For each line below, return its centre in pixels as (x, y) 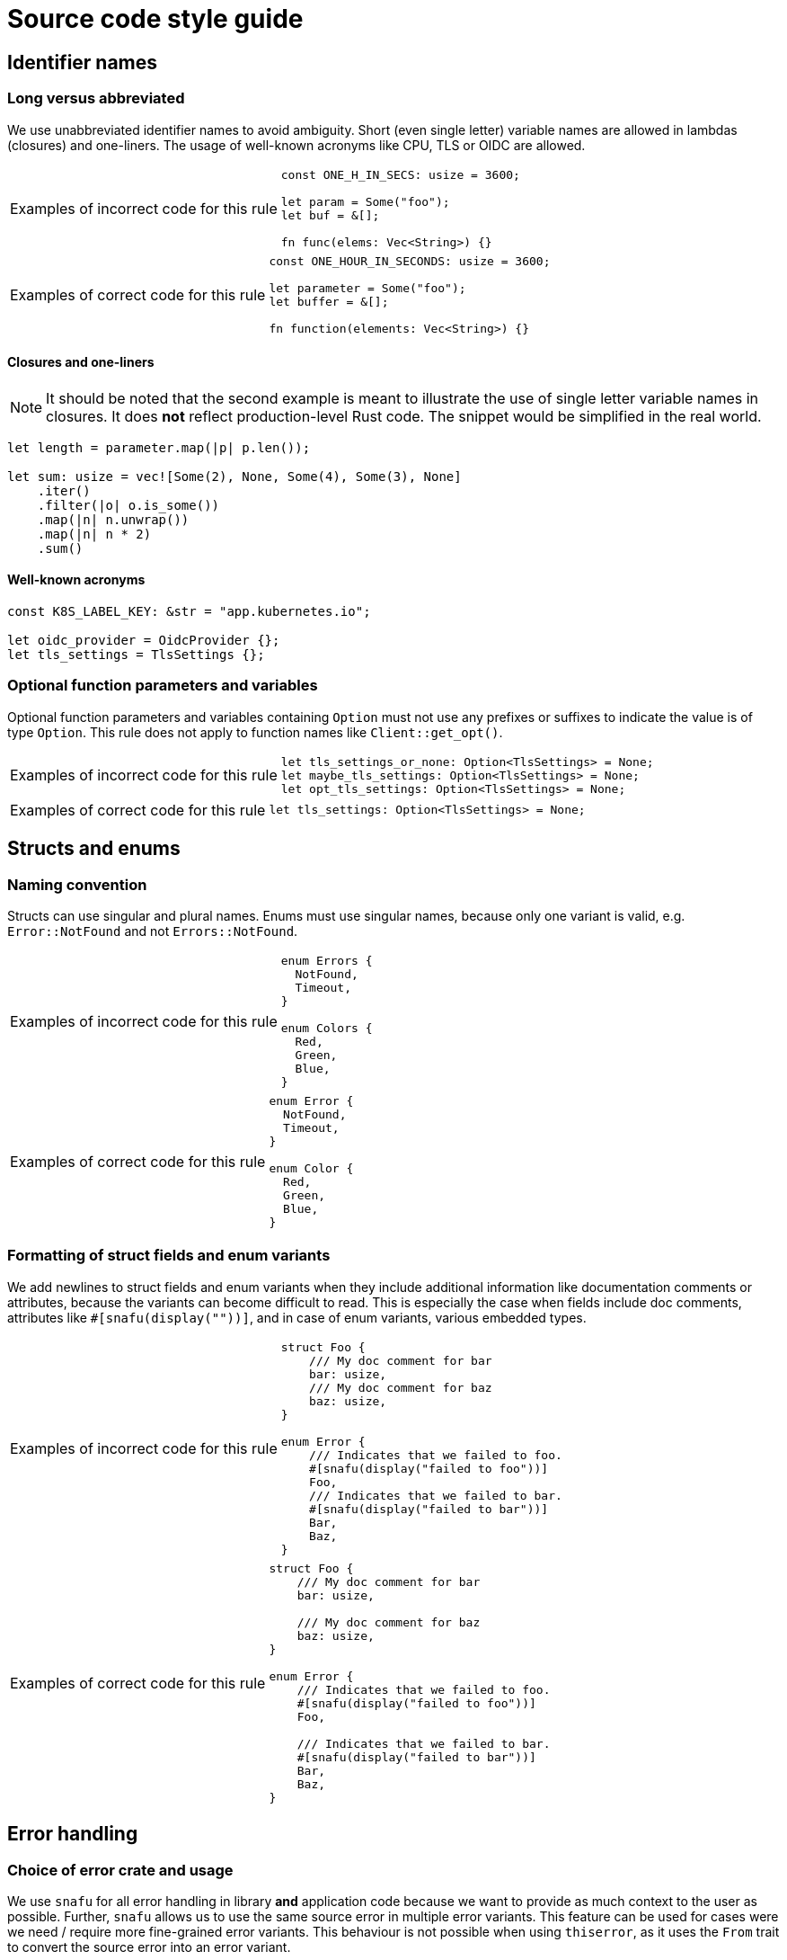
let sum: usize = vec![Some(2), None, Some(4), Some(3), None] (234, 476)
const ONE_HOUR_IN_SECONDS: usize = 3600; (410, 261)
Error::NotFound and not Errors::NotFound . (153, 931)
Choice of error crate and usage (120, 1870)
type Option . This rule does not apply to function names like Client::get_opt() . (255, 732)
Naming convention (77, 884)
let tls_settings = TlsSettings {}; (136, 654)
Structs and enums (94, 849)
